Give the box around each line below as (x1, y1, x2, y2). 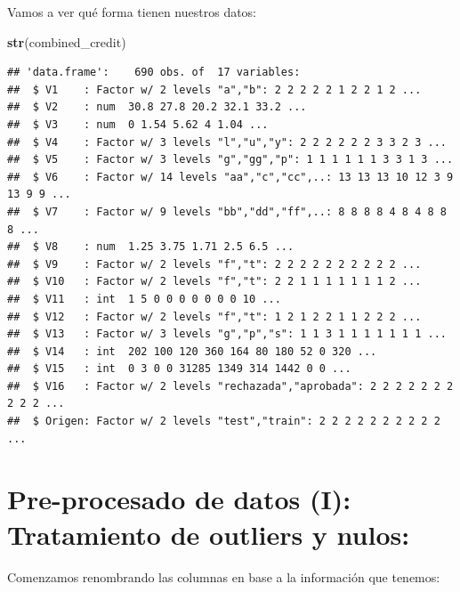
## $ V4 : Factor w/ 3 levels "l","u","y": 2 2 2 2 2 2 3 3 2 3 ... (7, 135, 447, 149)
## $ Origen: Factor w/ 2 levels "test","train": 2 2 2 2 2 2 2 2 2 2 (7, 415, 440, 428)
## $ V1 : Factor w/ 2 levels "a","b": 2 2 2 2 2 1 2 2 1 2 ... (7, 83, 422, 96)
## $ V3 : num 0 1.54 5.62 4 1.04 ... (7, 118, 269, 131)
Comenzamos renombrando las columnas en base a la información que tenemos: (7, 567, 440, 586)
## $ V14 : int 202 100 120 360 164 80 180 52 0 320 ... (7, 345, 377, 358)
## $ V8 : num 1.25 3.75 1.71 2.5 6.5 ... (7, 240, 295, 254)
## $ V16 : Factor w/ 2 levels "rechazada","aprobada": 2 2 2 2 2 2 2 (7, 379, 454, 393)
